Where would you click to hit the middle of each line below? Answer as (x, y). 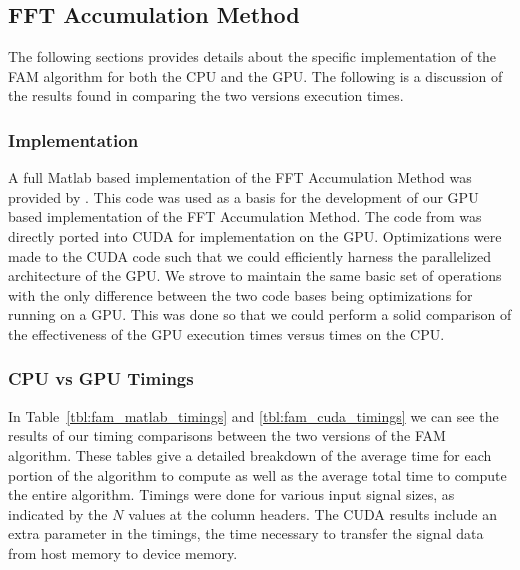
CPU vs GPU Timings (101, 378)
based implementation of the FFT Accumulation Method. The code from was (245, 216)
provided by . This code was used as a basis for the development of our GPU (243, 196)
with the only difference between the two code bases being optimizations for (240, 294)
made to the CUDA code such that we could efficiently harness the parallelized (250, 255)
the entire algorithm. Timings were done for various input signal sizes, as (231, 494)
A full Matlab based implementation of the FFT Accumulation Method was (240, 177)
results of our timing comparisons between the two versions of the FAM (227, 435)
